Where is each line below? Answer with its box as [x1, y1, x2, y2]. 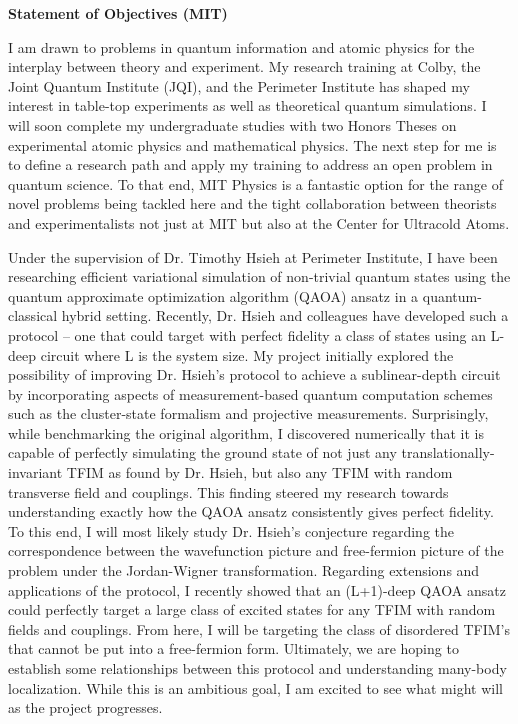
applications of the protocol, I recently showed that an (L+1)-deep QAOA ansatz [8, 579, 506, 600]
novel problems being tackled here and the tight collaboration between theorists [8, 193, 497, 214]
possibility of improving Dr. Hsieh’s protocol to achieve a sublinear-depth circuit [8, 364, 501, 385]
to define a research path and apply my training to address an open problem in [8, 154, 493, 175]
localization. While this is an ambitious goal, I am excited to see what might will [8, 677, 503, 698]
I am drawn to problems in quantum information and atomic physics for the [8, 36, 475, 57]
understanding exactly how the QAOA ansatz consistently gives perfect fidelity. [8, 501, 494, 522]
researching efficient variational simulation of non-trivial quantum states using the [8, 266, 511, 287]
